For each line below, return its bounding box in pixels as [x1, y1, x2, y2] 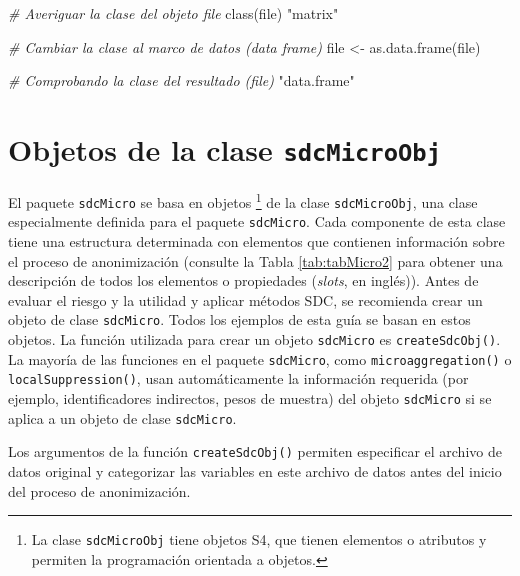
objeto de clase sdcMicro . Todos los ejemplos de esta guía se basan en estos [8, 309, 471, 330]
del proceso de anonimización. [8, 480, 191, 501]
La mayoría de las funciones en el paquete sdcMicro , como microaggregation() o [8, 348, 512, 369]
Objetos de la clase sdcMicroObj [8, 128, 441, 169]
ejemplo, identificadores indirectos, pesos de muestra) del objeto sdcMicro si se [8, 388, 492, 408]
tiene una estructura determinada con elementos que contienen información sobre [8, 231, 505, 251]
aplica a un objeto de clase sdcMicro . [8, 407, 237, 428]
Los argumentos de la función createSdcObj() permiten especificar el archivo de [8, 441, 502, 462]
